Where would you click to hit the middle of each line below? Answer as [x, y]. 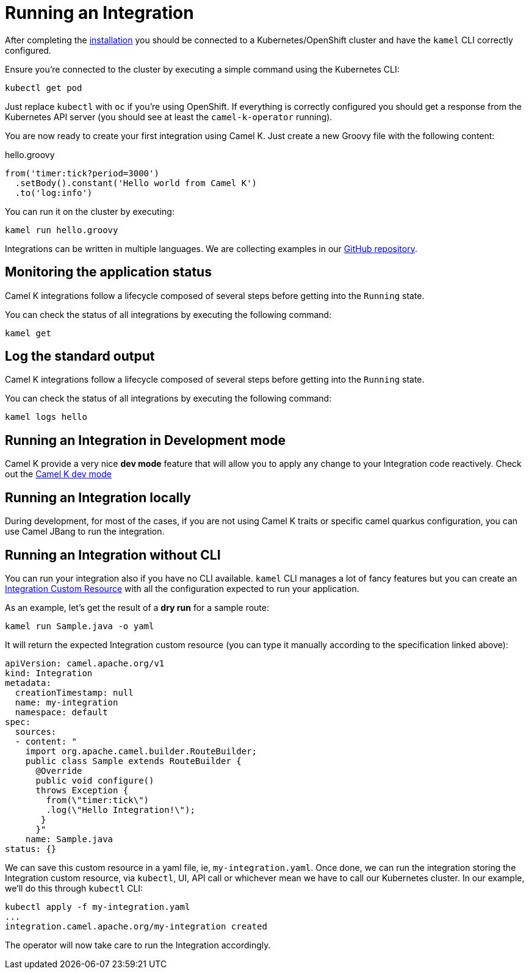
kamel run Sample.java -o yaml [80, 626]
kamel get [28, 333]
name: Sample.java [69, 839]
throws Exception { [82, 790]
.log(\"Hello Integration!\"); [121, 810]
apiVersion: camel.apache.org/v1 [85, 663]
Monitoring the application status [108, 272]
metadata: [28, 683]
